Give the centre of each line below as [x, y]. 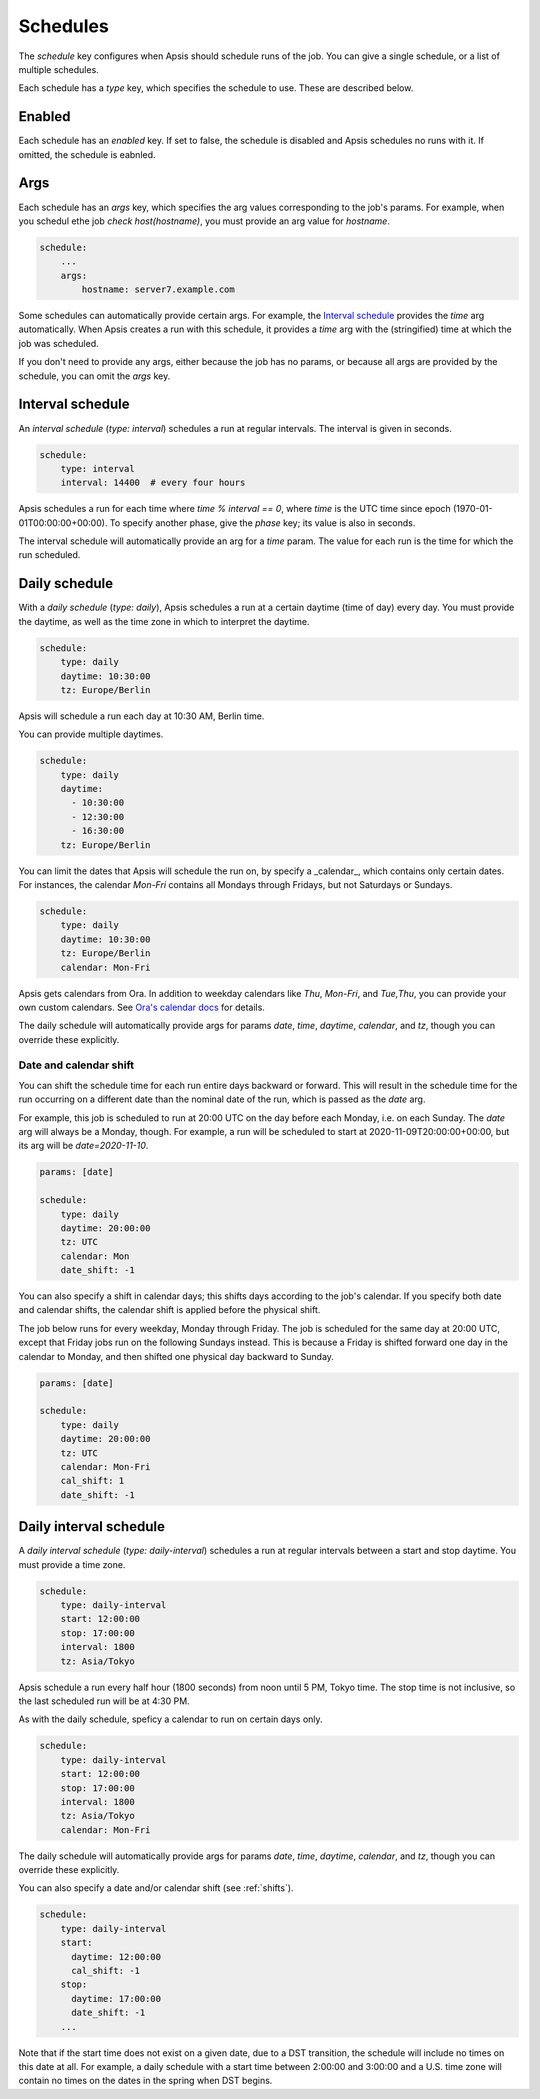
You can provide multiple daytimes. [91, 734]
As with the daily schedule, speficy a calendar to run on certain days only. [171, 1719]
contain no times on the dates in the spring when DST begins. [145, 2081]
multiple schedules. [58, 69]
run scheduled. [49, 555]
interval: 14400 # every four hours [153, 483]
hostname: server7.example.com [158, 289]
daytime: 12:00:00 [116, 1956]
